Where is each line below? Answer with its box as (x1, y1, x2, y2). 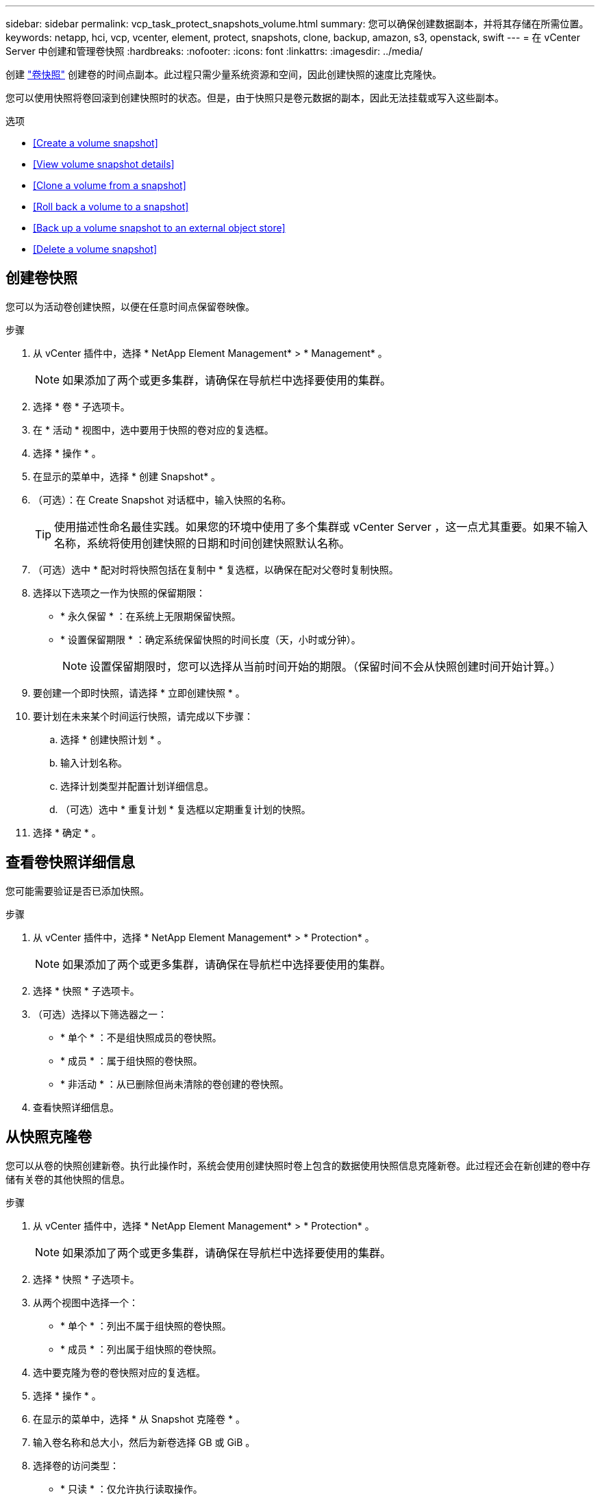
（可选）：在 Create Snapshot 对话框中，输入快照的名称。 (33, 493, 292, 506)
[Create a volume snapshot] (33, 137, 158, 149)
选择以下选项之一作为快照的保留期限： (33, 586, 205, 599)
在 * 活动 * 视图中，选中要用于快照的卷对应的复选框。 (33, 423, 274, 436)
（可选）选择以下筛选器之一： (33, 1008, 167, 1020)
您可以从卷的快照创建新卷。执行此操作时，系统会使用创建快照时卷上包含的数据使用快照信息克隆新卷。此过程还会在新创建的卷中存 (5, 1159, 590, 1171)
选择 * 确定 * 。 (33, 826, 101, 838)
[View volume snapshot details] (33, 158, 175, 170)
